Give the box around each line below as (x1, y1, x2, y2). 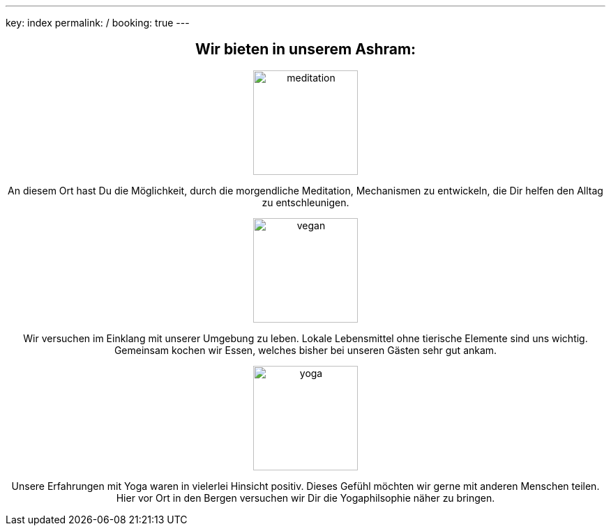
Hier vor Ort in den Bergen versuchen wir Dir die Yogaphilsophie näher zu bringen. (116, 491, 495, 504)
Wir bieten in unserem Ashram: (195, 40, 416, 59)
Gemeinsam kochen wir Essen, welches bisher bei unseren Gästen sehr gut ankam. (114, 344, 497, 356)
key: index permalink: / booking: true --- (6, 17, 190, 29)
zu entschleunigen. (262, 196, 349, 208)
